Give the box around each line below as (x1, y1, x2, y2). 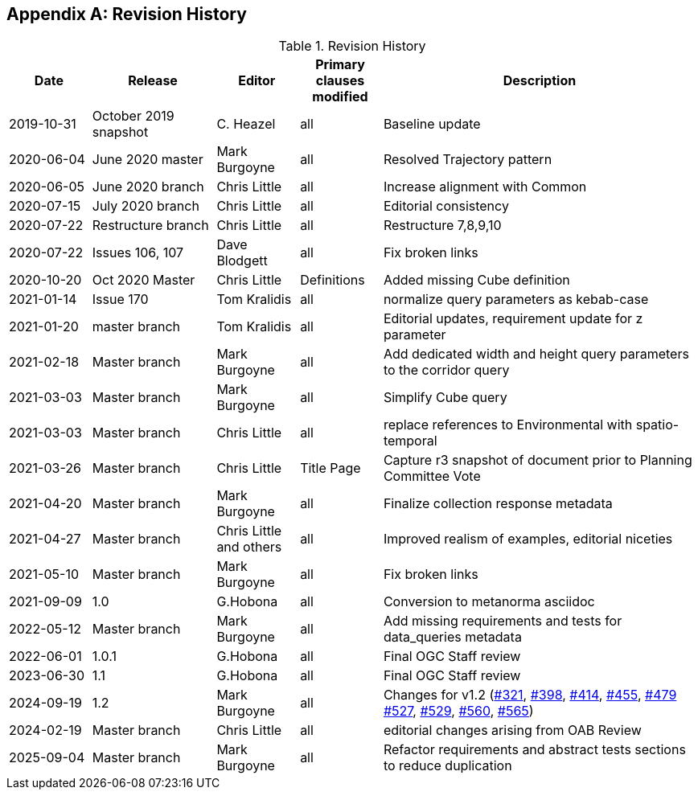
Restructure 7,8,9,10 (383, 217, 502, 234)
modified (312, 88, 368, 105)
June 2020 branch (92, 178, 204, 195)
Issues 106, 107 (92, 244, 184, 261)
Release (128, 72, 178, 89)
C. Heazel (216, 116, 276, 133)
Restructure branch (92, 217, 209, 234)
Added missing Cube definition (383, 272, 570, 289)
